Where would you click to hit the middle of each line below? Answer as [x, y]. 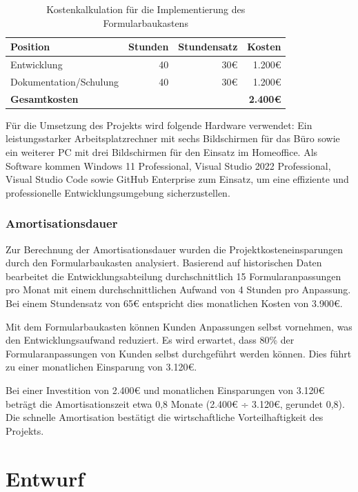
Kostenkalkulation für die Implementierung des [146, 9]
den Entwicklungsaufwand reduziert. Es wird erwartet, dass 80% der [150, 340]
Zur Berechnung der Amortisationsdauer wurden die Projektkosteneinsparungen [175, 249]
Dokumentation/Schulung [64, 81]
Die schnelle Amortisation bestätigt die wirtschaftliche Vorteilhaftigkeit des [165, 417]
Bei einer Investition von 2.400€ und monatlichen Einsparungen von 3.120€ [165, 390]
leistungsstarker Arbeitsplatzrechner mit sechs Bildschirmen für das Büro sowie [173, 138]
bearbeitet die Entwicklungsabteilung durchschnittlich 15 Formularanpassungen [173, 276]
